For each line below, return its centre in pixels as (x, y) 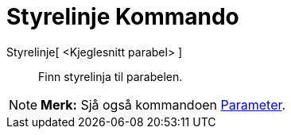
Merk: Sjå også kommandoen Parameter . (163, 104)
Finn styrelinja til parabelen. (111, 76)
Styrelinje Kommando (123, 17)
